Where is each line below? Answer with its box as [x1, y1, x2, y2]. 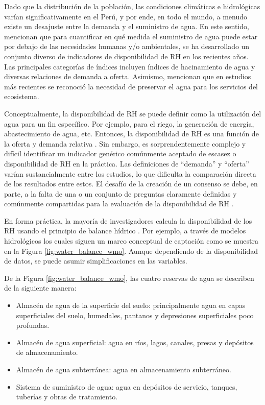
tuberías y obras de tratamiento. [16, 391, 118, 402]
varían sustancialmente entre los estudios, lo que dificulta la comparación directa [4, 168, 256, 179]
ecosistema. [4, 91, 39, 102]
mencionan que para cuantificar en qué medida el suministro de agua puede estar [4, 31, 258, 41]
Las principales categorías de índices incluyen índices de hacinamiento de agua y [4, 61, 255, 72]
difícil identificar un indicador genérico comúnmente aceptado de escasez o [4, 148, 236, 159]
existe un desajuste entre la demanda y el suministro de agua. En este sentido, [4, 21, 249, 32]
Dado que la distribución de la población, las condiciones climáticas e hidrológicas [4, 1, 260, 11]
